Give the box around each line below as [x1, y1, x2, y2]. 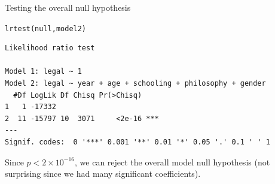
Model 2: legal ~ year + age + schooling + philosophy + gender [5, 79, 266, 88]
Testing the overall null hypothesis [5, 1, 131, 13]
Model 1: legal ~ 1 [5, 67, 82, 76]
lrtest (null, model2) [5, 24, 87, 33]
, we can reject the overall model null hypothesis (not [75, 155, 270, 168]
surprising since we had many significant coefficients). [5, 167, 201, 180]
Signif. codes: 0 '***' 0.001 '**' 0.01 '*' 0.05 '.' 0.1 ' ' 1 [5, 138, 270, 146]
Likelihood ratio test [5, 44, 95, 53]
